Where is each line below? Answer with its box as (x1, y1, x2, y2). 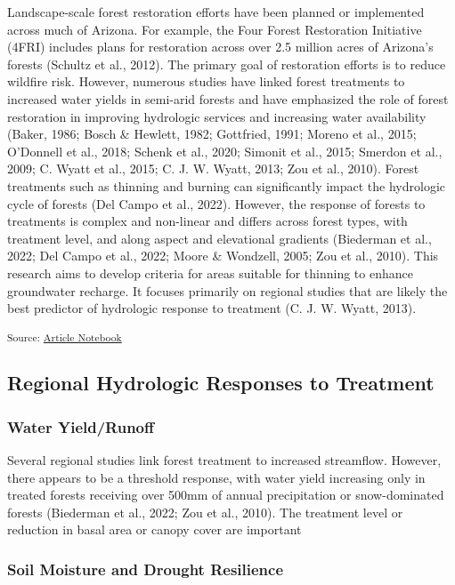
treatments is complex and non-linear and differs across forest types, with (7, 212, 408, 230)
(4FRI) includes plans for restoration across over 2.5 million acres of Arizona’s (7, 37, 434, 56)
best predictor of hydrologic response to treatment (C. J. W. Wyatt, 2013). (7, 299, 417, 317)
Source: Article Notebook (7, 329, 122, 344)
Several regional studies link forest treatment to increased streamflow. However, (7, 451, 442, 469)
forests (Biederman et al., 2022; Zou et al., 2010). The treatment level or (7, 502, 403, 521)
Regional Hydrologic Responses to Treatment (7, 369, 435, 397)
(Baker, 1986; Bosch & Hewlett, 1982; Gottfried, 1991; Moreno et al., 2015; (7, 124, 417, 143)
